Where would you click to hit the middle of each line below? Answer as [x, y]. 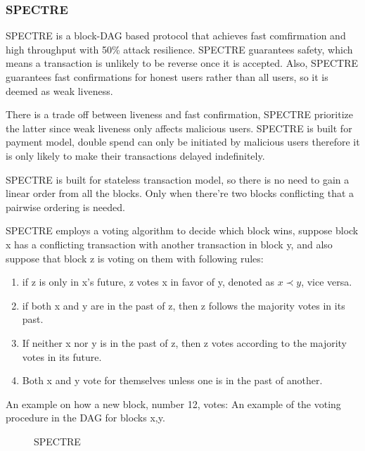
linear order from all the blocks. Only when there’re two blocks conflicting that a [180, 193]
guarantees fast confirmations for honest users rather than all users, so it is [167, 77]
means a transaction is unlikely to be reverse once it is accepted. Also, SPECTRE [182, 63]
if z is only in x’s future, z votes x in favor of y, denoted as [148, 282]
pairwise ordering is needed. [65, 207]
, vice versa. [327, 282]
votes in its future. [62, 356]
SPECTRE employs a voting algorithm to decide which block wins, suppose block [182, 230]
